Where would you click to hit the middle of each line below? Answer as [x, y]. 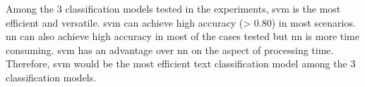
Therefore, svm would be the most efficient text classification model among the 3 [181, 63]
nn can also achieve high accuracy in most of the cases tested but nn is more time [182, 36]
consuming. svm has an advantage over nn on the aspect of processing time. [170, 49]
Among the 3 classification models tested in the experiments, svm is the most [173, 8]
